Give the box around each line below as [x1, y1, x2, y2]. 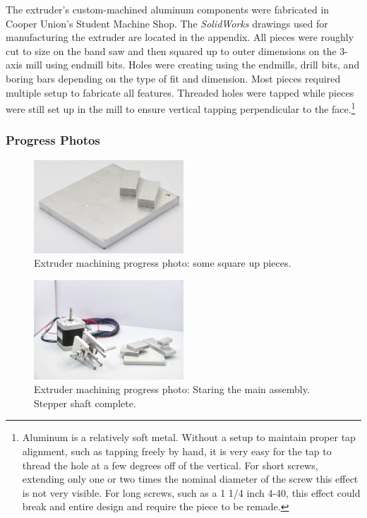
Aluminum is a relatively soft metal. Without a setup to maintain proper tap [22, 430, 356, 445]
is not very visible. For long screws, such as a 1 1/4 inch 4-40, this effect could [22, 485, 361, 500]
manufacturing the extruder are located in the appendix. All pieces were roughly [6, 30, 354, 44]
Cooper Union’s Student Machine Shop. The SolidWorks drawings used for [6, 16, 328, 30]
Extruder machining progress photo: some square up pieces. [34, 255, 291, 270]
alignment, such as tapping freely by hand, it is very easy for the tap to [22, 444, 332, 459]
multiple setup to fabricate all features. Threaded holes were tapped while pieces [6, 85, 354, 100]
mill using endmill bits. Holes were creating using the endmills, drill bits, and [25, 57, 360, 72]
